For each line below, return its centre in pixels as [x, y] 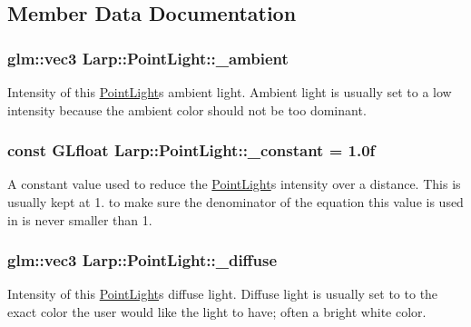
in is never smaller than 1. [80, 219]
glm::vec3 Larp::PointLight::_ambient [148, 58]
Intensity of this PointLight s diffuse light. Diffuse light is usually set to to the [223, 294]
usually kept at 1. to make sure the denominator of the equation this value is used [235, 202]
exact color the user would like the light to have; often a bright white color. [217, 312]
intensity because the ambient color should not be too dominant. [187, 109]
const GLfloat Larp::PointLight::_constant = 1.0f [191, 150]
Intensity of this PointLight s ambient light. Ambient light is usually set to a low [230, 92]
